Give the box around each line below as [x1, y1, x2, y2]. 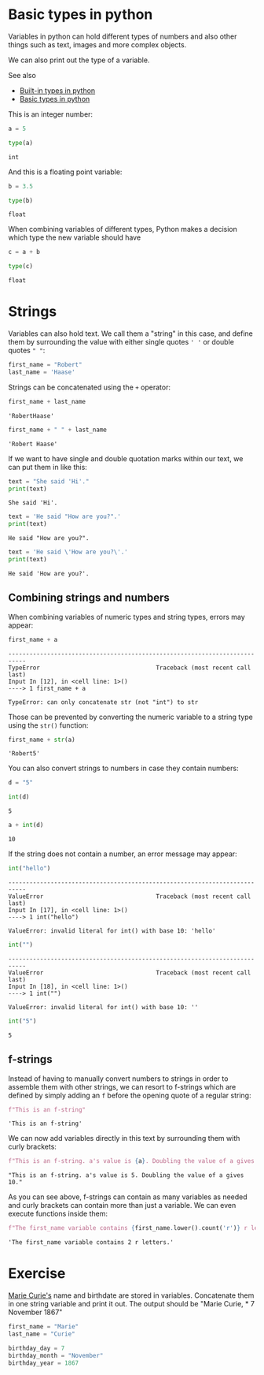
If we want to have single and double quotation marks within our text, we [8, 453, 244, 463]
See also [8, 70, 37, 80]
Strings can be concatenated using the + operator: [8, 382, 171, 392]
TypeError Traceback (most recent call [8, 664, 251, 672]
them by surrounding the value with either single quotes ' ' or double [8, 337, 234, 347]
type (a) [8, 139, 34, 147]
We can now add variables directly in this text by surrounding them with [8, 1134, 240, 1143]
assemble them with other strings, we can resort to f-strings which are [8, 1082, 236, 1091]
